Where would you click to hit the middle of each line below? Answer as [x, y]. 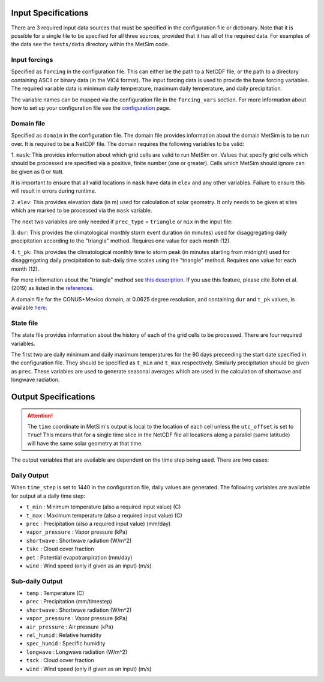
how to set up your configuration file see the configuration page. [91, 108]
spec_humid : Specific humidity [66, 644]
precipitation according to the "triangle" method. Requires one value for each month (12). [121, 241]
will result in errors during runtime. [54, 191]
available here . [29, 308]
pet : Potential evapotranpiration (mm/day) [79, 557]
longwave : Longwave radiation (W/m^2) [77, 652]
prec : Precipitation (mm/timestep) [69, 602]
